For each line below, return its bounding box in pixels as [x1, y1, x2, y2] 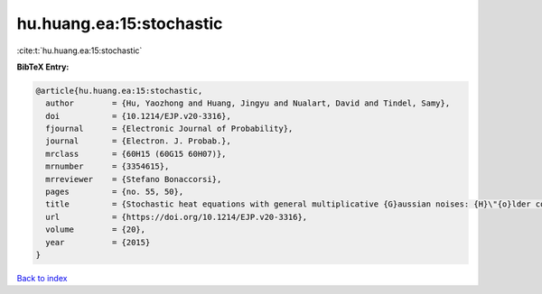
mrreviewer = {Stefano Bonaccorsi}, [45, 174, 222, 184]
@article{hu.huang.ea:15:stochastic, [35, 86, 203, 96]
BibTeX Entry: [16, 61, 70, 72]
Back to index [16, 272, 68, 283]
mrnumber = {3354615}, [45, 161, 170, 171]
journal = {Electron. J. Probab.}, [45, 136, 232, 146]
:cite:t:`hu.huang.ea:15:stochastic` [16, 45, 143, 56]
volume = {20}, [45, 225, 146, 234]
